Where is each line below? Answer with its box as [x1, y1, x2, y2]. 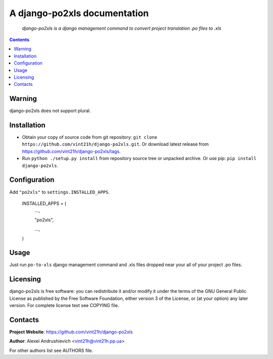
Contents [9, 36, 30, 42]
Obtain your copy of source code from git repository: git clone [22, 134, 158, 140]
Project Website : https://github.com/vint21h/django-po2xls [9, 329, 133, 335]
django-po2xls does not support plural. [9, 108, 91, 114]
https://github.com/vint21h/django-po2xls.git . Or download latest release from [22, 141, 209, 147]
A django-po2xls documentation [9, 8, 149, 19]
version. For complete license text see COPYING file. [9, 302, 119, 309]
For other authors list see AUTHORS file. [9, 347, 94, 353]
